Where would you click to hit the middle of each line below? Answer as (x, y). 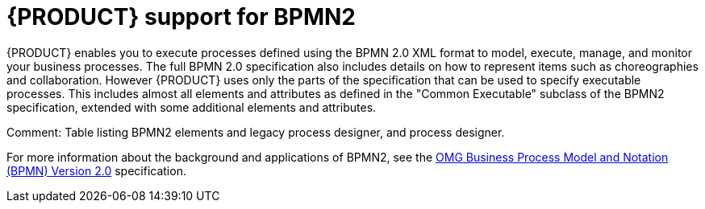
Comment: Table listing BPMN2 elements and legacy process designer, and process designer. (256, 132)
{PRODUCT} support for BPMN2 (181, 17)
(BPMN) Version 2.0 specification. (96, 170)
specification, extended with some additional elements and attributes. (192, 107)
